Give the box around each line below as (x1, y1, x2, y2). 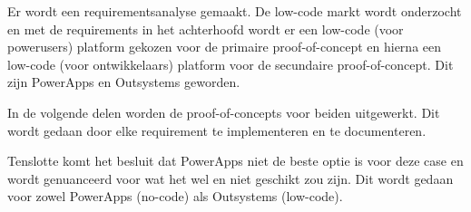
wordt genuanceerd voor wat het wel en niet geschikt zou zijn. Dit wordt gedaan (7, 169, 454, 188)
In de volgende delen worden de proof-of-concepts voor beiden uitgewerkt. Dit (7, 102, 440, 121)
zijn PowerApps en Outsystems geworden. (7, 72, 240, 92)
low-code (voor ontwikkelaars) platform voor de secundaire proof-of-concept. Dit (7, 54, 454, 73)
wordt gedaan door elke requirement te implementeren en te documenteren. (7, 120, 427, 140)
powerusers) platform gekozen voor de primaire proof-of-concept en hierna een (7, 37, 442, 56)
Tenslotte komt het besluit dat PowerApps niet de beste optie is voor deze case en (7, 151, 464, 170)
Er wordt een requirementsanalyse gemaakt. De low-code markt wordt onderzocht (7, 2, 462, 20)
